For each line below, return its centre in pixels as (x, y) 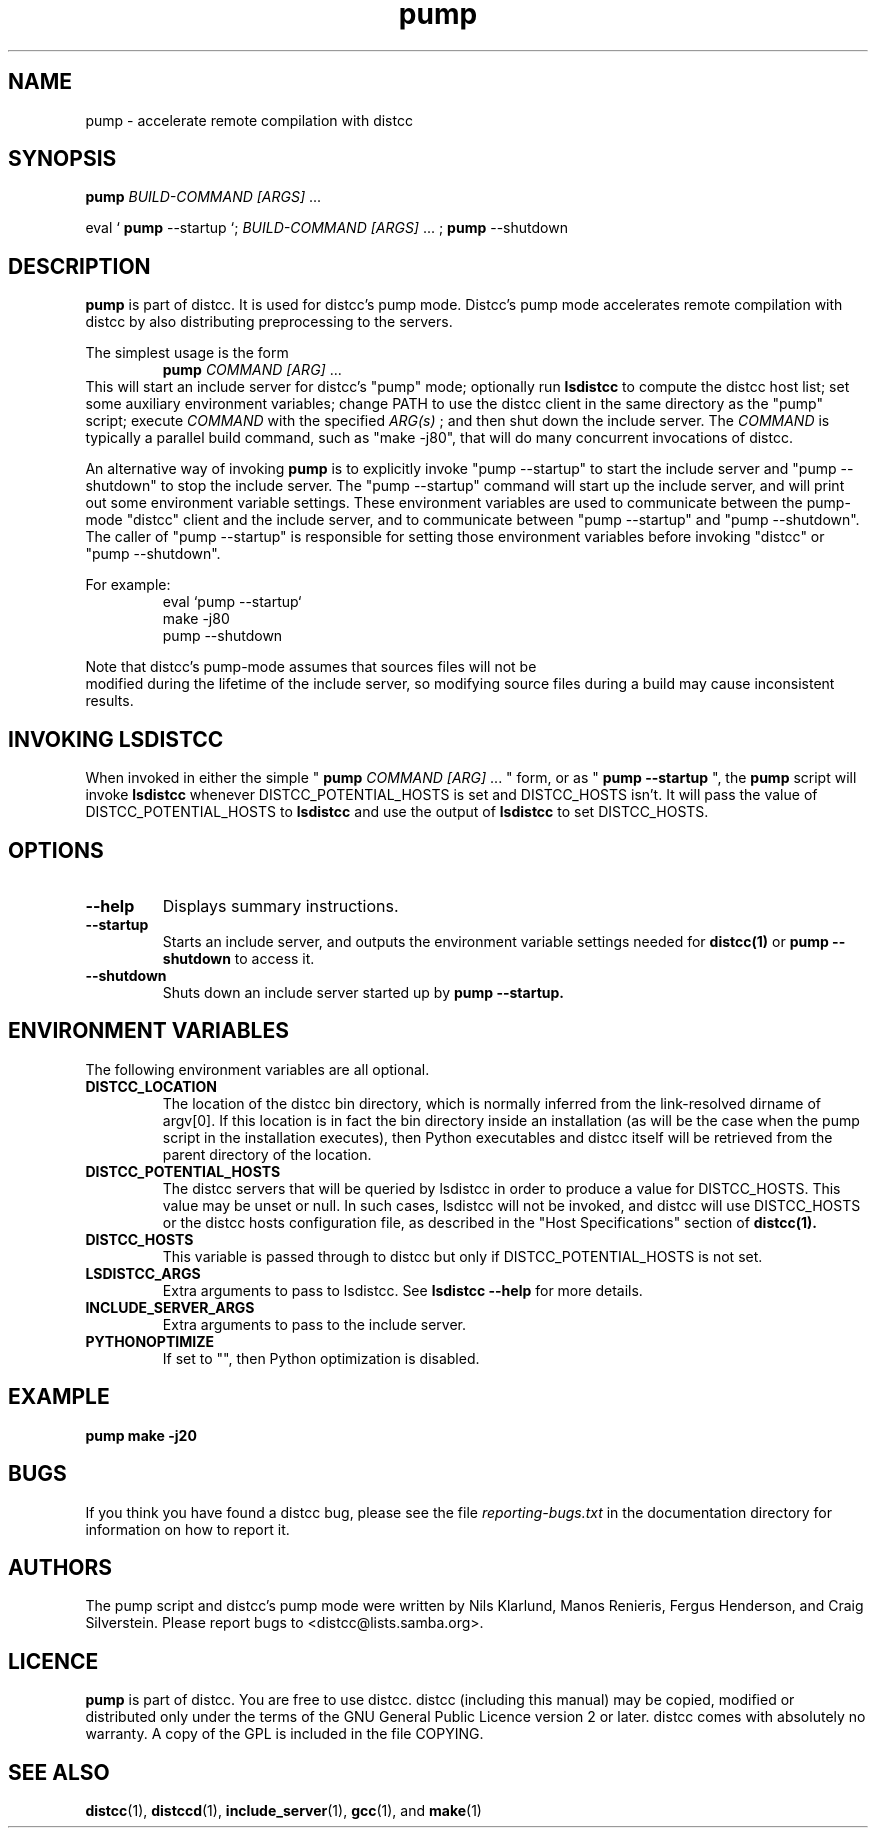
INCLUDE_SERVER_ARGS (170, 1307)
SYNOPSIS (62, 159)
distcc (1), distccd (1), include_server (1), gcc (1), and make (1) (283, 1811)
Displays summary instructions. (280, 905)
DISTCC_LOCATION (151, 1086)
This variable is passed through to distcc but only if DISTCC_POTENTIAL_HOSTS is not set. (462, 1256)
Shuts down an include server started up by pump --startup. (363, 992)
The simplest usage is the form (187, 353)
